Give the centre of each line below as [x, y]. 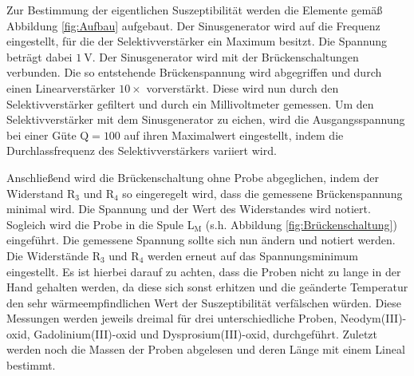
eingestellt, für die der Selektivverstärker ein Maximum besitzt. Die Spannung [197, 41]
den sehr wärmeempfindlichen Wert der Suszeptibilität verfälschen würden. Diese [204, 302]
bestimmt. [31, 365]
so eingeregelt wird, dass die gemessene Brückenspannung [262, 193]
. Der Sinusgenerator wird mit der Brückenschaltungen [225, 56]
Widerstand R [41, 193]
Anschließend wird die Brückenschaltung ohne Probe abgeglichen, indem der [193, 177]
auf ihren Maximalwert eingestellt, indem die [234, 135]
